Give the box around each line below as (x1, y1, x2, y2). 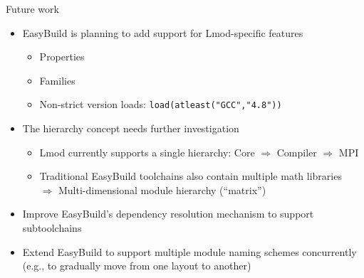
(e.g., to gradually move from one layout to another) (22, 258, 251, 273)
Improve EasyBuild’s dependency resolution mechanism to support (22, 206, 314, 221)
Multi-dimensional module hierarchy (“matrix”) (58, 182, 266, 197)
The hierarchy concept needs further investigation (22, 121, 239, 136)
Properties (39, 49, 85, 64)
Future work (6, 1, 59, 16)
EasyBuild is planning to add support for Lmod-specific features (22, 25, 303, 40)
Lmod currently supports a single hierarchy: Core (39, 144, 255, 159)
